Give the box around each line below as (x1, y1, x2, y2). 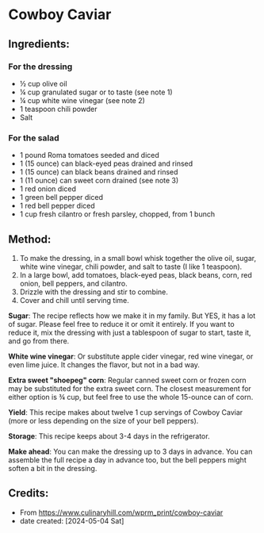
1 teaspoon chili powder (19, 104, 98, 113)
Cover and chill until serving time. (19, 295, 129, 305)
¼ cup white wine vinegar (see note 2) (19, 95, 145, 105)
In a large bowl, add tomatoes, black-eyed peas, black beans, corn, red (19, 270, 252, 279)
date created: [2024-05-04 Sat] (19, 516, 124, 525)
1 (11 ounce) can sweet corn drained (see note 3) (19, 176, 179, 186)
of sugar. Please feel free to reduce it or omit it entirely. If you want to (8, 319, 235, 328)
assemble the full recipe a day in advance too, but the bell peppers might (8, 454, 247, 465)
